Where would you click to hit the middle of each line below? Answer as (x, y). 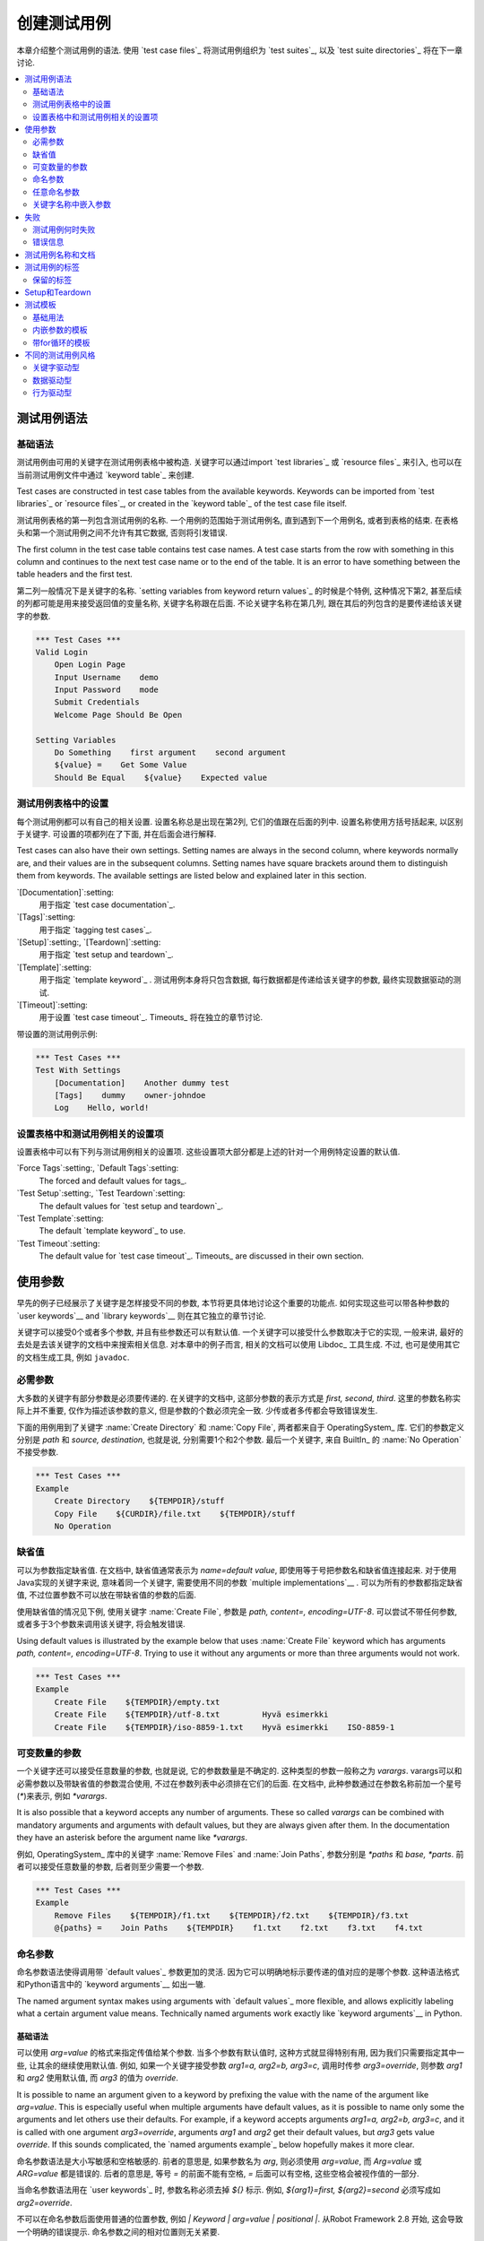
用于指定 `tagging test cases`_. (95, 930)
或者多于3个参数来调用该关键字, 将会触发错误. (101, 1624)
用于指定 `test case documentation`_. (107, 904)
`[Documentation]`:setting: (65, 892)
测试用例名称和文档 (60, 255)
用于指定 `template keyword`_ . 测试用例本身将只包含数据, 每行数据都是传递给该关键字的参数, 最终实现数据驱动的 (246, 980)
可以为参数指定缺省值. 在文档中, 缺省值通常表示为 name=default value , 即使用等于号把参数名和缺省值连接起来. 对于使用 (237, 1570)
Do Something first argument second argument (170, 753)
